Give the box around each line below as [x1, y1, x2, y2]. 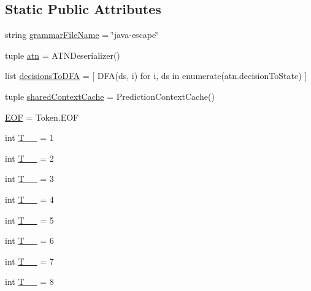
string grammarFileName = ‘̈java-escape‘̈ [5, 28, 159, 41]
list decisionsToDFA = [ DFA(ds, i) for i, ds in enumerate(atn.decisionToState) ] [5, 69, 307, 82]
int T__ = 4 [5, 192, 54, 205]
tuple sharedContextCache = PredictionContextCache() [5, 89, 215, 102]
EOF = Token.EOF [5, 110, 79, 123]
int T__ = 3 [5, 172, 54, 185]
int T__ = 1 [5, 131, 54, 144]
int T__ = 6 [5, 234, 54, 247]
